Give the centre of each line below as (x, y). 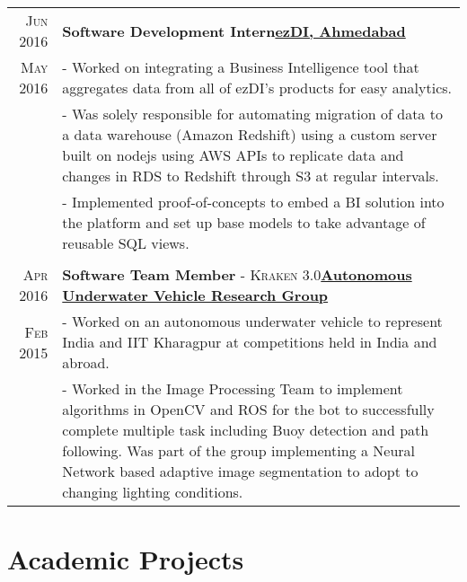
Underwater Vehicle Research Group (195, 295)
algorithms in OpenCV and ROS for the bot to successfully (248, 409)
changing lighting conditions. (153, 492)
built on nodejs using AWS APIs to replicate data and (233, 155)
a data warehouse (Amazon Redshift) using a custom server (250, 134)
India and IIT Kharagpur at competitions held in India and (250, 342)
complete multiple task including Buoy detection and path (246, 430)
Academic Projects (126, 559)
